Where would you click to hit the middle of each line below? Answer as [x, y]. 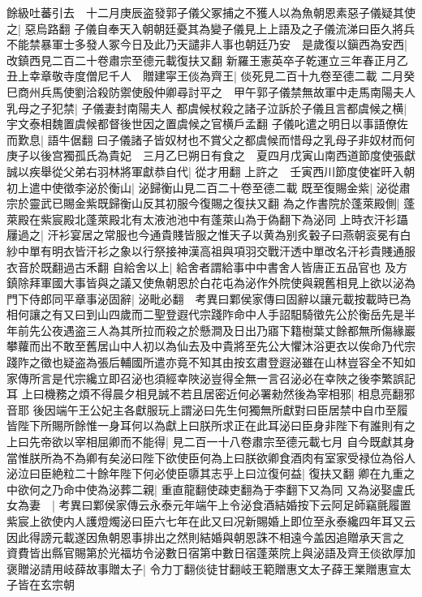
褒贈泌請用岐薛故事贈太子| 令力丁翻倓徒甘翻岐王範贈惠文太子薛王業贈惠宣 [203, 568]
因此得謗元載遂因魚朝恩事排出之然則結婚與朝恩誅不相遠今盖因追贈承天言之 [205, 537]
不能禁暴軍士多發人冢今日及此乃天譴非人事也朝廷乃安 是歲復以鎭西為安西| [207, 44]
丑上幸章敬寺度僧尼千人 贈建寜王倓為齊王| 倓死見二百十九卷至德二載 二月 [205, 76]
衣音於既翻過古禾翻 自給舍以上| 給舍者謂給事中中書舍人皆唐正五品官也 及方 [207, 266]
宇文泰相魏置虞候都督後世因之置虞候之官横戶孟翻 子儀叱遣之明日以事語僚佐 [207, 124]
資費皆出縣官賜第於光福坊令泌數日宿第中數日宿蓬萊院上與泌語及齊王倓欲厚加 [211, 553]
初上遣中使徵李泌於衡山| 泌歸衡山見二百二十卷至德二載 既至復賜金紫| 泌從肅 [209, 187]
